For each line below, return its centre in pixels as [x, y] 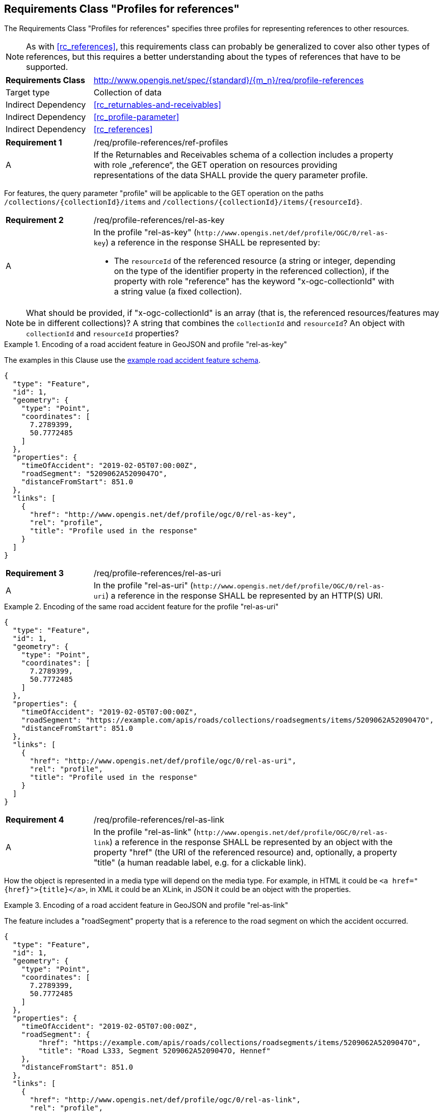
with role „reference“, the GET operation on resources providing [215, 165]
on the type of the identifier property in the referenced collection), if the [252, 271]
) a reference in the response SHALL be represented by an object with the [251, 842]
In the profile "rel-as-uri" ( [143, 586]
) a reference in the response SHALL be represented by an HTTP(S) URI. [244, 596]
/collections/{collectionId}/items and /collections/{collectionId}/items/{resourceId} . [183, 202]
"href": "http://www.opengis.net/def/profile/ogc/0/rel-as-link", [165, 1100]
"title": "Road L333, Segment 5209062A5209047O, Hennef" [154, 1051]
